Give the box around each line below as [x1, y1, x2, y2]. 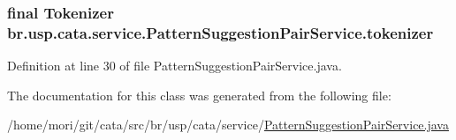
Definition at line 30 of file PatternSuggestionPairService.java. [7, 56, 342, 75]
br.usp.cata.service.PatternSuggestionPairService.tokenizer [7, 21, 434, 43]
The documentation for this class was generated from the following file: [7, 85, 391, 104]
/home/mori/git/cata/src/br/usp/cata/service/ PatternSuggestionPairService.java [7, 115, 449, 134]
